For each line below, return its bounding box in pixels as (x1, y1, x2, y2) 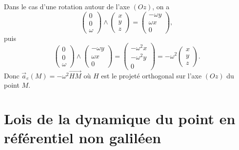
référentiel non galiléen (4, 128, 161, 148)
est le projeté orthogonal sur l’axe (101, 70, 202, 80)
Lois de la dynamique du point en (4, 109, 236, 129)
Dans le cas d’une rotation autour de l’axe (4, 1, 130, 11)
